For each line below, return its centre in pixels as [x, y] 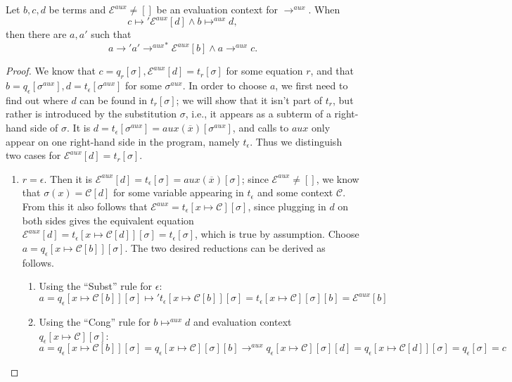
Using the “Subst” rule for [96, 286]
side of [44, 128]
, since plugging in [287, 206]
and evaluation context [242, 322]
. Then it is [68, 178]
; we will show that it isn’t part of [249, 100]
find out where [37, 100]
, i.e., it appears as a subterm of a [258, 114]
